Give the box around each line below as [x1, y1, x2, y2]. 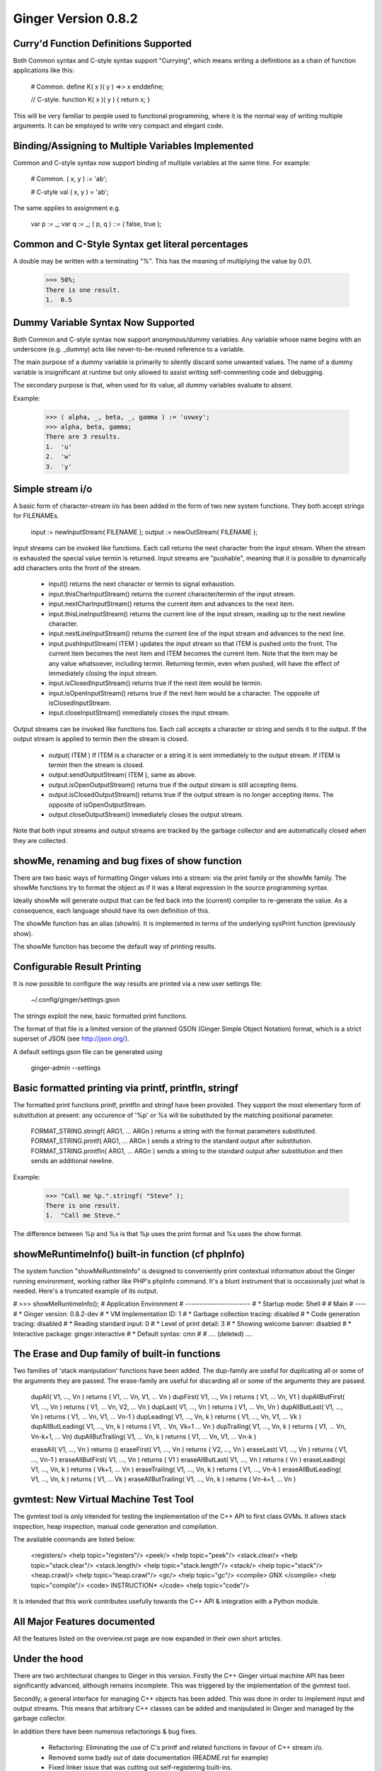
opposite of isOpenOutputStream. [48, 800, 147, 809]
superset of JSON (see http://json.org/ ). [13, 1034, 130, 1043]
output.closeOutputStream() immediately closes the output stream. [48, 810, 243, 818]
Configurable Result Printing [13, 961, 141, 973]
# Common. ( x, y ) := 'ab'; [30, 174, 108, 183]
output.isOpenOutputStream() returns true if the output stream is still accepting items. [48, 780, 299, 789]
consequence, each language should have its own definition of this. [13, 906, 210, 915]
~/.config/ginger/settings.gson [30, 995, 120, 1004]
